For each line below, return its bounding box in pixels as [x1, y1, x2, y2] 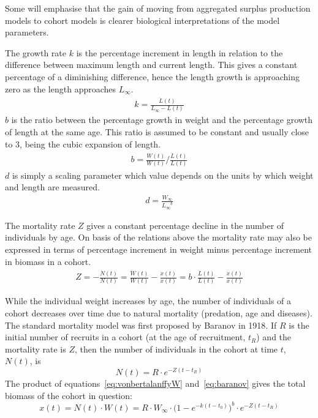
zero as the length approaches [5, 82, 116, 95]
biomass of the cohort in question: [5, 389, 132, 401]
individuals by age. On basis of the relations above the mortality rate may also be [5, 231, 312, 244]
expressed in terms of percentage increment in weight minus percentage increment [5, 242, 312, 255]
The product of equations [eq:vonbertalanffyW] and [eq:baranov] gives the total [5, 376, 306, 389]
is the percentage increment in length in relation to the [76, 46, 283, 59]
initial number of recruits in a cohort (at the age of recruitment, [5, 330, 246, 343]
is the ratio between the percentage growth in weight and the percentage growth [11, 113, 313, 126]
